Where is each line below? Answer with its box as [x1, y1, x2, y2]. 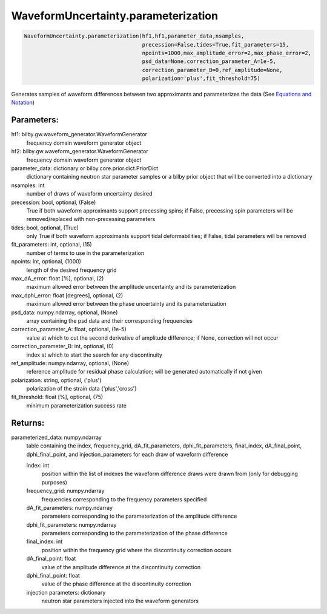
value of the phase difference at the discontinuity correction [41, 580, 191, 587]
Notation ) [11, 99, 35, 106]
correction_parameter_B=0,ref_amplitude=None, [142, 67, 283, 73]
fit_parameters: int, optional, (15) [11, 241, 92, 248]
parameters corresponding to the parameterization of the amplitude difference [41, 512, 237, 520]
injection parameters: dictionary [26, 589, 106, 596]
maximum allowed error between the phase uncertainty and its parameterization [26, 300, 226, 308]
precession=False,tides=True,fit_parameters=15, [142, 41, 289, 48]
